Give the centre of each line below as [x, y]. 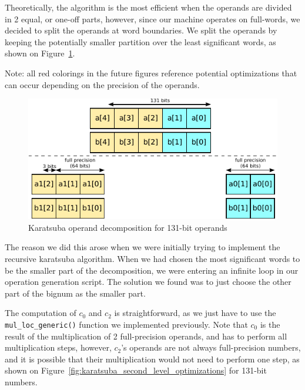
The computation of [41, 313]
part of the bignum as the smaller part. [75, 293]
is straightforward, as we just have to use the [195, 313]
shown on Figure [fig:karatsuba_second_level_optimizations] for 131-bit [136, 370]
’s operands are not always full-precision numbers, [211, 347]
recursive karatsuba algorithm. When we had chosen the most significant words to [152, 258]
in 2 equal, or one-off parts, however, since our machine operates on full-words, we [152, 19]
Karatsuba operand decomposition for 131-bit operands [128, 227]
